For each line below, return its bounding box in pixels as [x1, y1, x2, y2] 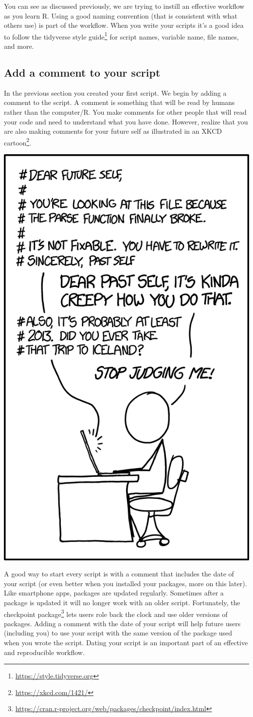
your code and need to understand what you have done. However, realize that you [4, 116, 248, 126]
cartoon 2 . [4, 136, 32, 147]
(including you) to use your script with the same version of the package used [4, 628, 233, 638]
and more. [4, 41, 34, 51]
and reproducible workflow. [4, 647, 85, 657]
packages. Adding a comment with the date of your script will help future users [4, 618, 241, 628]
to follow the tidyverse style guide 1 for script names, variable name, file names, [4, 30, 239, 41]
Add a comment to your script [4, 65, 161, 80]
